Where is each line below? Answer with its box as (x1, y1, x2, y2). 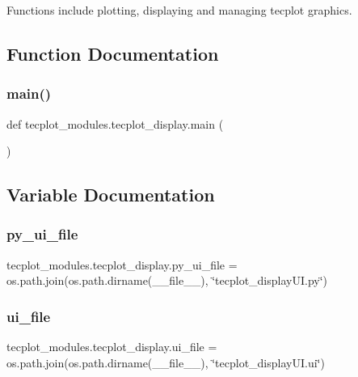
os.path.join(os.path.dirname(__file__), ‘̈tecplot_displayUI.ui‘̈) (6, 354, 325, 371)
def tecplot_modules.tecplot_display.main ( (6, 115, 224, 132)
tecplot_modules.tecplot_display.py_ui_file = (6, 256, 238, 273)
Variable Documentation (6, 182, 215, 207)
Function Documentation (6, 40, 219, 66)
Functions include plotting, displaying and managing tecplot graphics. (6, 2, 352, 18)
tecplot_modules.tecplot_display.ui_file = (6, 338, 217, 355)
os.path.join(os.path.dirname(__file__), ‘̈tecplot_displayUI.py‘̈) (6, 272, 328, 289)
